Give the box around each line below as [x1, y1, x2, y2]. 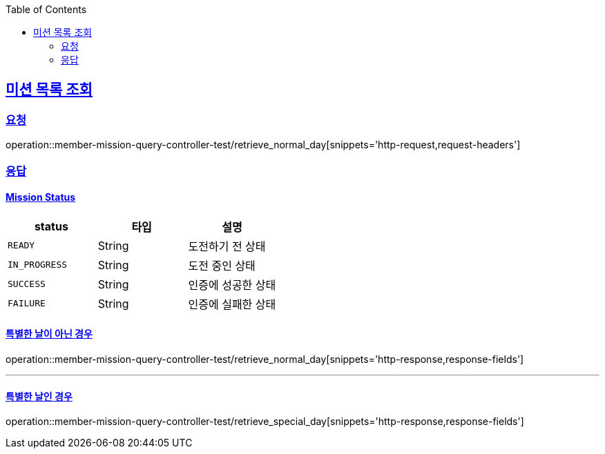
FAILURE [8, 298, 46, 309]
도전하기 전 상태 [188, 239, 266, 253]
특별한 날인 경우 [6, 390, 73, 402]
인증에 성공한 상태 [188, 277, 276, 292]
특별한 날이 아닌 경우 [6, 328, 93, 340]
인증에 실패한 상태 [188, 297, 276, 311]
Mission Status [6, 191, 76, 204]
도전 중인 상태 [188, 258, 256, 273]
